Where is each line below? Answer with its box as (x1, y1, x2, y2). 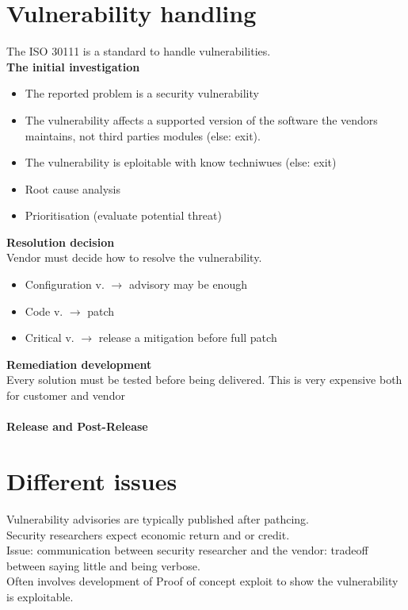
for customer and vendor (6, 387, 125, 404)
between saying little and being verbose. (6, 557, 200, 574)
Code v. (25, 302, 63, 319)
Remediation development (6, 355, 152, 372)
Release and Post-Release (6, 418, 148, 435)
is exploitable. (6, 588, 74, 604)
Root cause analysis (25, 180, 120, 197)
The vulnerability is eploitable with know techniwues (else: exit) (25, 154, 337, 171)
